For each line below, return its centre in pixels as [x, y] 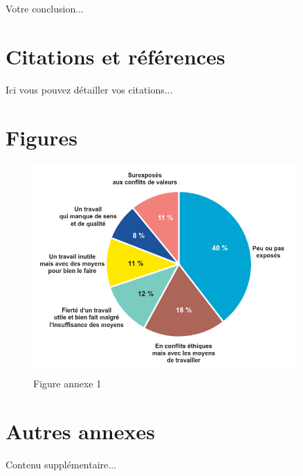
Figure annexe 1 [67, 384]
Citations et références [116, 56]
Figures [42, 137]
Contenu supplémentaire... [61, 464]
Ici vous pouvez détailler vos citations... [89, 89]
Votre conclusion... [45, 8]
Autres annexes [80, 431]
